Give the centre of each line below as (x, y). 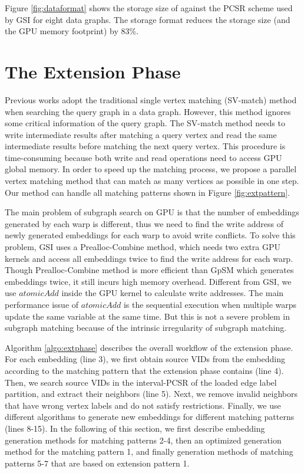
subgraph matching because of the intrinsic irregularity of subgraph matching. (146, 328)
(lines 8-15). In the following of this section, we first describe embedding (135, 428)
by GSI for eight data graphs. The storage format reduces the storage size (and (148, 19)
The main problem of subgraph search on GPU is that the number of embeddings (152, 212)
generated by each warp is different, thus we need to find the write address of (144, 223)
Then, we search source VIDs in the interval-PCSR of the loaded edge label (141, 382)
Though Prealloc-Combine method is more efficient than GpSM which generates (149, 270)
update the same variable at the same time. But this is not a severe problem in (148, 316)
